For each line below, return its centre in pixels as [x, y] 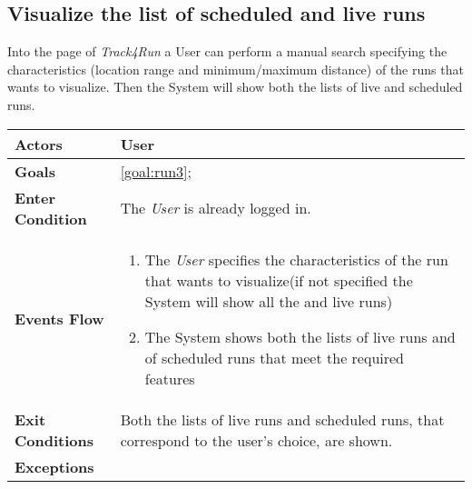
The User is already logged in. [216, 208]
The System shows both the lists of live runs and [300, 336]
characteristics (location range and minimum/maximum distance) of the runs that [236, 69]
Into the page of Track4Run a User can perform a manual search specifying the [227, 51]
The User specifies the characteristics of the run [296, 259]
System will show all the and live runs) [269, 301]
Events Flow [59, 319]
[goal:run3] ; [156, 171]
